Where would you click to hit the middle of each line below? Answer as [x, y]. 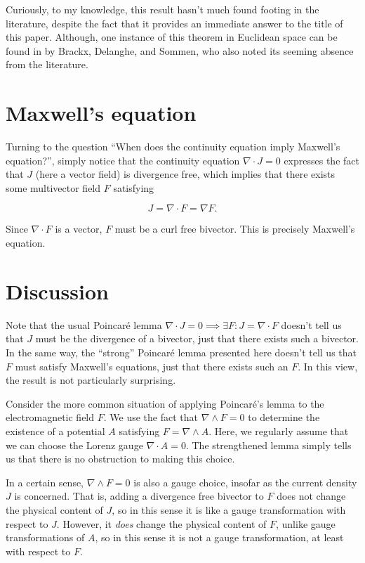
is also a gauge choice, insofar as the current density [245, 482]
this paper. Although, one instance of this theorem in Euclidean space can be [172, 37]
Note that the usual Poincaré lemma [84, 324]
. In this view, [328, 366]
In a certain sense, [45, 482]
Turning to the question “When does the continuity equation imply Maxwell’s [173, 147]
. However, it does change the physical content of [161, 523]
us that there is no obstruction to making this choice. [120, 459]
